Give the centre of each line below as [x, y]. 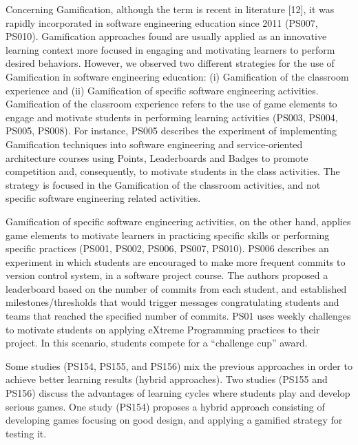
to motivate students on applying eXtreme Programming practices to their [163, 329]
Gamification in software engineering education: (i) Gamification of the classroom [177, 76]
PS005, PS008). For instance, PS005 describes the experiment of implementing [171, 131]
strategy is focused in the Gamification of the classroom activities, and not [163, 184]
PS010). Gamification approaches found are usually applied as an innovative [166, 36]
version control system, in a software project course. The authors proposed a [167, 275]
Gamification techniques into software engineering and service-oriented [154, 144]
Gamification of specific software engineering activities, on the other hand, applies [178, 221]
